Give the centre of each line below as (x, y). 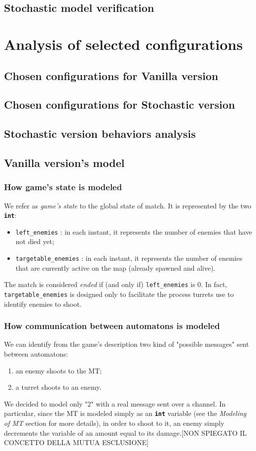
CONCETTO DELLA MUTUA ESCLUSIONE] (76, 442)
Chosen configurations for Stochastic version (120, 104)
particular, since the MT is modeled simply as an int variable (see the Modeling (125, 413)
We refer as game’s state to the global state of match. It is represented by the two (128, 205)
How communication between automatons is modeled (112, 326)
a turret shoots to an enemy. (58, 387)
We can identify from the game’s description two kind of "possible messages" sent (127, 344)
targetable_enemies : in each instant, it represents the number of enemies (129, 258)
